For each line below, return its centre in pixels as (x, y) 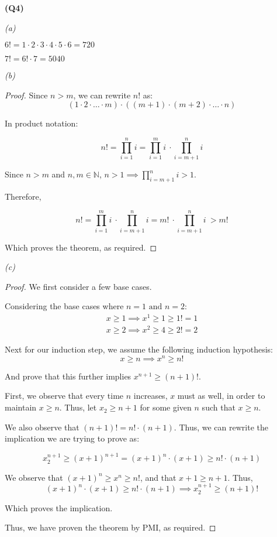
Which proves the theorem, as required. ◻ (81, 247)
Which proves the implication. (59, 507)
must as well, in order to (221, 396)
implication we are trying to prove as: (72, 438)
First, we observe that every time (64, 396)
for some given (166, 407)
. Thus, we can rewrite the (221, 427)
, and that (158, 477)
